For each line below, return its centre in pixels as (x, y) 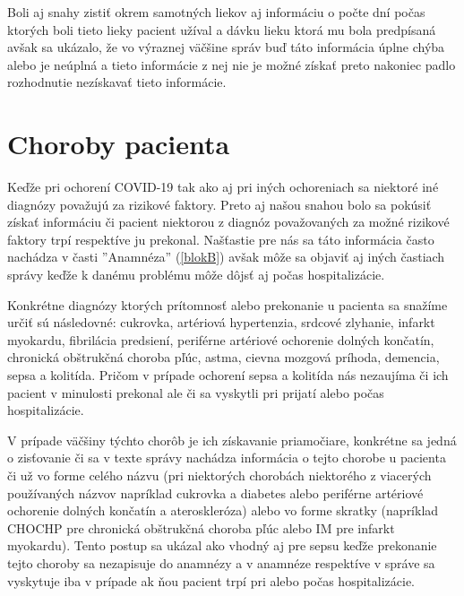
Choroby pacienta (119, 144)
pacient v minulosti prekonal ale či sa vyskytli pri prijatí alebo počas (196, 392)
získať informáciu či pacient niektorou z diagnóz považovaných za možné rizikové (228, 222)
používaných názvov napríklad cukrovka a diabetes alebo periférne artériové (215, 492)
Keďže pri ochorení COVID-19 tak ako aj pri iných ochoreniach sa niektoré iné (223, 187)
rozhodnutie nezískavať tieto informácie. (117, 82)
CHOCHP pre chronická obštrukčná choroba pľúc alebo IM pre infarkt (201, 527)
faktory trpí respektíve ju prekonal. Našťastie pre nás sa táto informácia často (221, 239)
